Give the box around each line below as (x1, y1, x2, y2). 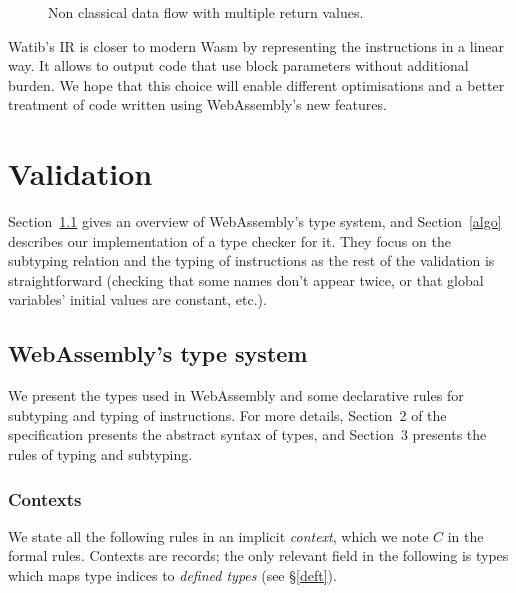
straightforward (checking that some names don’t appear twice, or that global (8, 269, 484, 290)
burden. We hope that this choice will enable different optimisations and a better (8, 74, 505, 95)
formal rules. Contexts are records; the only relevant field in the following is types (8, 545, 509, 566)
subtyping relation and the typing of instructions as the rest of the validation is (8, 250, 495, 271)
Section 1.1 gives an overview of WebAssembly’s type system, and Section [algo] (8, 211, 502, 232)
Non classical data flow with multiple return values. (48, 2, 364, 22)
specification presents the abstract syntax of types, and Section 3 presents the (8, 424, 487, 445)
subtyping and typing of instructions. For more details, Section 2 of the (8, 404, 447, 425)
